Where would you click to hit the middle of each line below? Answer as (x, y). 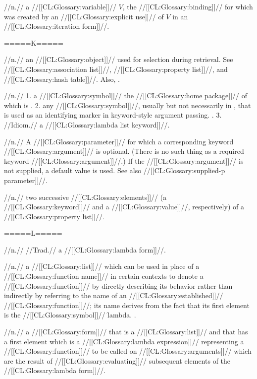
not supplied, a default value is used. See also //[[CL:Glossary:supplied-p (115, 170)
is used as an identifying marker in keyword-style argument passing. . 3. (113, 115)
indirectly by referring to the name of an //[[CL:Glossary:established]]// (114, 295)
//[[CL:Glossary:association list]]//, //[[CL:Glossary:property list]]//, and (116, 69)
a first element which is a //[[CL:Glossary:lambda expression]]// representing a (124, 341)
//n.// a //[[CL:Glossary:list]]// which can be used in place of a (102, 266)
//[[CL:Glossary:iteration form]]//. (57, 26)
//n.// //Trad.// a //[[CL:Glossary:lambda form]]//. (85, 249)
